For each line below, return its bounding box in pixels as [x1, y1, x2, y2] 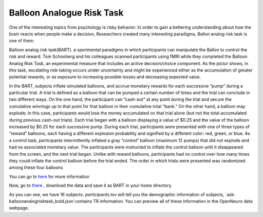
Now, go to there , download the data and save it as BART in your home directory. [9, 182, 172, 188]
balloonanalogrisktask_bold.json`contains [9, 198, 93, 204]
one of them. [9, 38, 35, 44]
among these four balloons [9, 164, 63, 170]
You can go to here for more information [9, 173, 90, 180]
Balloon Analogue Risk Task [9, 7, 124, 18]
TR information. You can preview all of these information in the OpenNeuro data [93, 198, 253, 204]
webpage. [9, 205, 29, 211]
